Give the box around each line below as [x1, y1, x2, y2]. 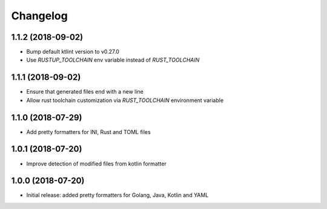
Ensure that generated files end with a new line [26, 88, 144, 95]
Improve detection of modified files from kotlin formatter [26, 160, 167, 167]
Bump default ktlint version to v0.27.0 [26, 48, 119, 56]
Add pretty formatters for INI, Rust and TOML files [26, 128, 151, 135]
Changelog [11, 9, 68, 22]
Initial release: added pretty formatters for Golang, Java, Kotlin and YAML [26, 191, 209, 199]
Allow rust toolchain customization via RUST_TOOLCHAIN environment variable [26, 97, 224, 104]
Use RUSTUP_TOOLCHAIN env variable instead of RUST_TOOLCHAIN [26, 56, 200, 63]
